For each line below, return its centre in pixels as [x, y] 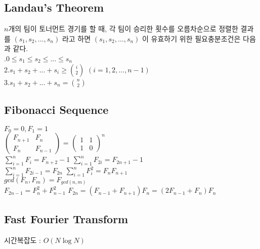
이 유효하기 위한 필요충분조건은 [191, 38]
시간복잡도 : [23, 240]
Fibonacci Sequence [56, 109]
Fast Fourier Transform [66, 218]
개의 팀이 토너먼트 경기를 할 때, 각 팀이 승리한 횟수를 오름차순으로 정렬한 [123, 29]
